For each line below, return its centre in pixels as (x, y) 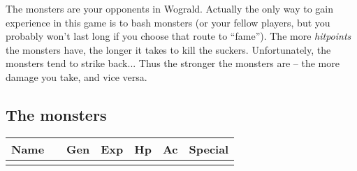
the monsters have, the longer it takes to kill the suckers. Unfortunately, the (168, 49)
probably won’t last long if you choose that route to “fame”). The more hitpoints (178, 36)
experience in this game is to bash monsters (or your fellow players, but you (168, 22)
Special (209, 149)
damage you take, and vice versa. (76, 76)
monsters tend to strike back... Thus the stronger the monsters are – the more (173, 63)
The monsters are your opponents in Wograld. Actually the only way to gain (170, 8)
